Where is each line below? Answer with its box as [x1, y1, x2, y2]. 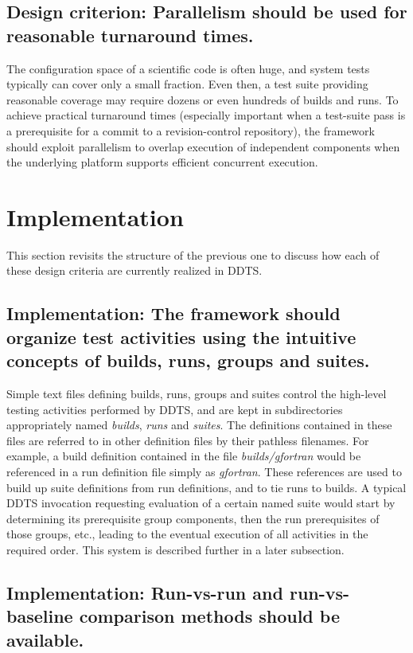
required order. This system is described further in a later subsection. [6, 541, 345, 557]
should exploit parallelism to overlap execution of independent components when [6, 138, 400, 154]
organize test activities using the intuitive [6, 324, 357, 349]
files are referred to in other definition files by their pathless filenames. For [6, 432, 369, 448]
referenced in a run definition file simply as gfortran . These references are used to [6, 463, 402, 480]
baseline [6, 604, 73, 628]
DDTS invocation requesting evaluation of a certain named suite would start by [6, 495, 395, 511]
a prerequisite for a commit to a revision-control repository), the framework [6, 122, 375, 139]
